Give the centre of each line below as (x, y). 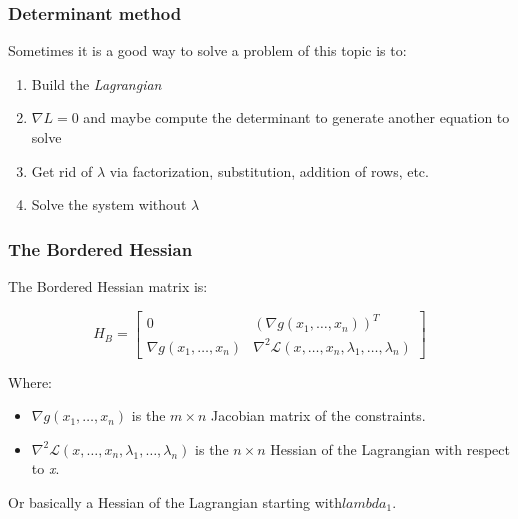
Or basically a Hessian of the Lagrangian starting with (175, 502)
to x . (45, 468)
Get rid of (62, 170)
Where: (30, 381)
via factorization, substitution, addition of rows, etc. (269, 170)
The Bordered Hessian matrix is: (108, 286)
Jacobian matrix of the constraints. (318, 415)
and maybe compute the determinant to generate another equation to (296, 117)
